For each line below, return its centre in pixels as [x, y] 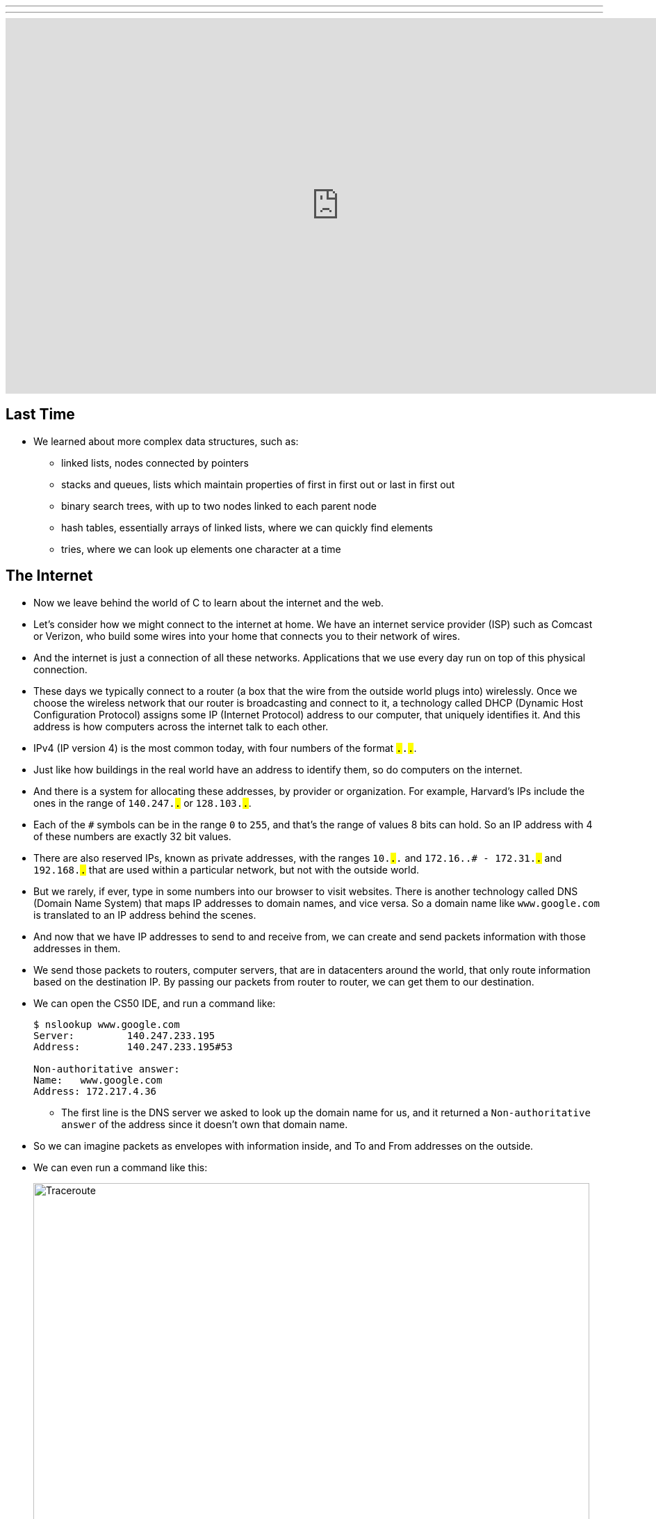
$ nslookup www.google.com [107, 1024]
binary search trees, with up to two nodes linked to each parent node [219, 506]
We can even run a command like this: [121, 1167]
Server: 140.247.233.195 [124, 1035]
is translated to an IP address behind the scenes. [145, 915]
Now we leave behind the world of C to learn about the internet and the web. [209, 602]
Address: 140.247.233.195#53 [133, 1046]
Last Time [40, 415]
